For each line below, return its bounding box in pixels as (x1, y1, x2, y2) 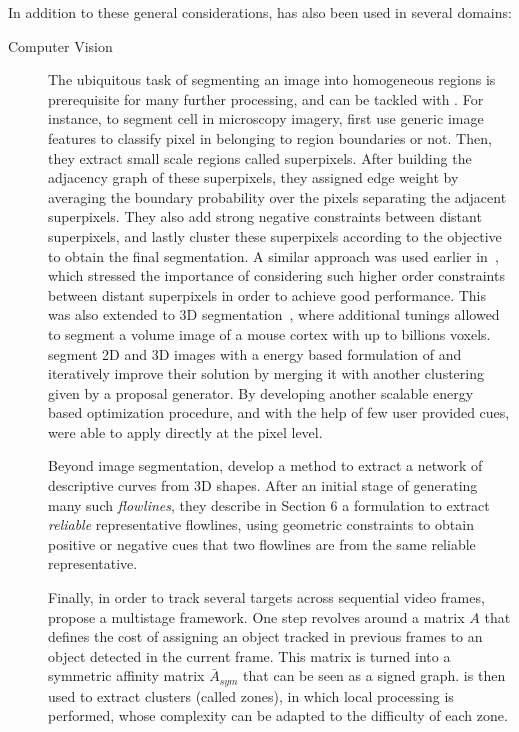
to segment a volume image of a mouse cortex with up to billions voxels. (48, 323, 491, 344)
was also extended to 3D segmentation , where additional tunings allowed (48, 304, 500, 325)
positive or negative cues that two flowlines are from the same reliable (48, 533, 476, 554)
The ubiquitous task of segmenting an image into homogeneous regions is (48, 69, 496, 90)
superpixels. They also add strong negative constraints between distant (48, 206, 482, 227)
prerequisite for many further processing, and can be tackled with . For (48, 88, 484, 109)
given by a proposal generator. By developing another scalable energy (48, 382, 474, 403)
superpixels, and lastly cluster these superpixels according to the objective (48, 225, 502, 246)
